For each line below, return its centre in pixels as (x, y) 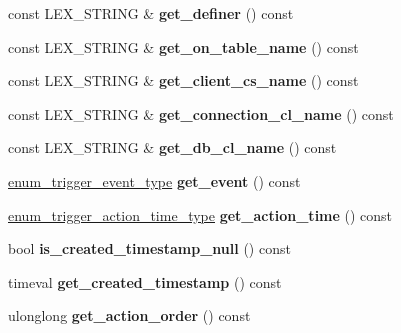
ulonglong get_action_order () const (129, 315)
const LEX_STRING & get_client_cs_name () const (183, 80)
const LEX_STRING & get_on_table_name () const (183, 46)
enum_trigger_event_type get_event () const (154, 180)
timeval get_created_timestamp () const (145, 281)
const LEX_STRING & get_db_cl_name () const (172, 147)
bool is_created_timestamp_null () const (149, 248)
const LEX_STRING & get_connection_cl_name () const (201, 113)
